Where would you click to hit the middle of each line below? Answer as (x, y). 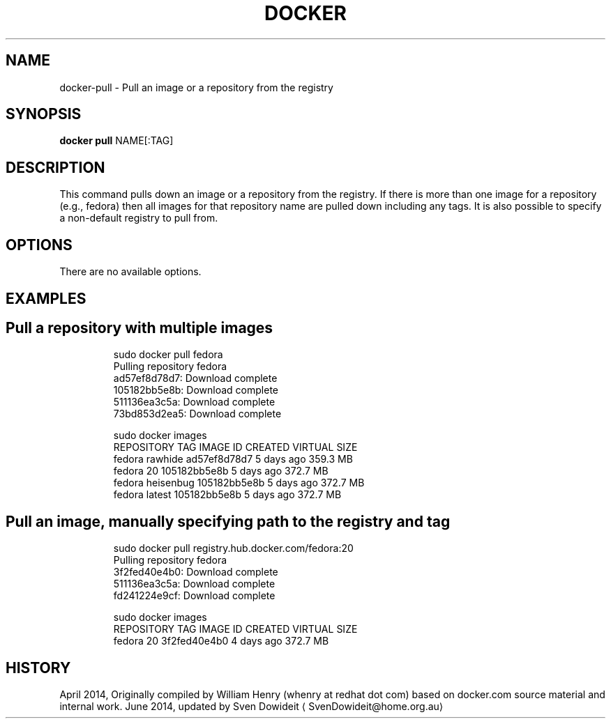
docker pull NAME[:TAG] (116, 141)
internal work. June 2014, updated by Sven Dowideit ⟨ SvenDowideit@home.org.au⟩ (251, 707)
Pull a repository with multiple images (139, 328)
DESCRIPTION (55, 167)
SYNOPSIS (44, 114)
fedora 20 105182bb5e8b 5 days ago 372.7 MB (221, 471)
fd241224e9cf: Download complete (194, 596)
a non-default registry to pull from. (139, 218)
